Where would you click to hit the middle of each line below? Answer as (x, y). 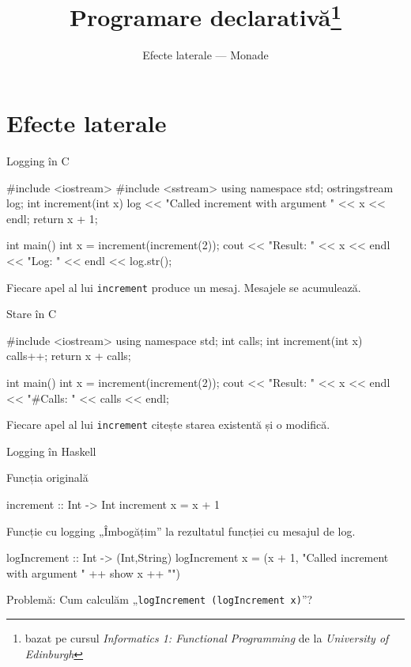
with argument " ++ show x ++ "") (93, 572)
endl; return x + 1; (52, 218)
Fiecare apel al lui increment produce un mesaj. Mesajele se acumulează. (184, 287)
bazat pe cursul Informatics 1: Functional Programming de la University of (207, 638)
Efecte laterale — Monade (205, 55)
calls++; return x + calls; (69, 356)
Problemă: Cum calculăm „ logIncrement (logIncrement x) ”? (160, 599)
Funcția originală (47, 478)
